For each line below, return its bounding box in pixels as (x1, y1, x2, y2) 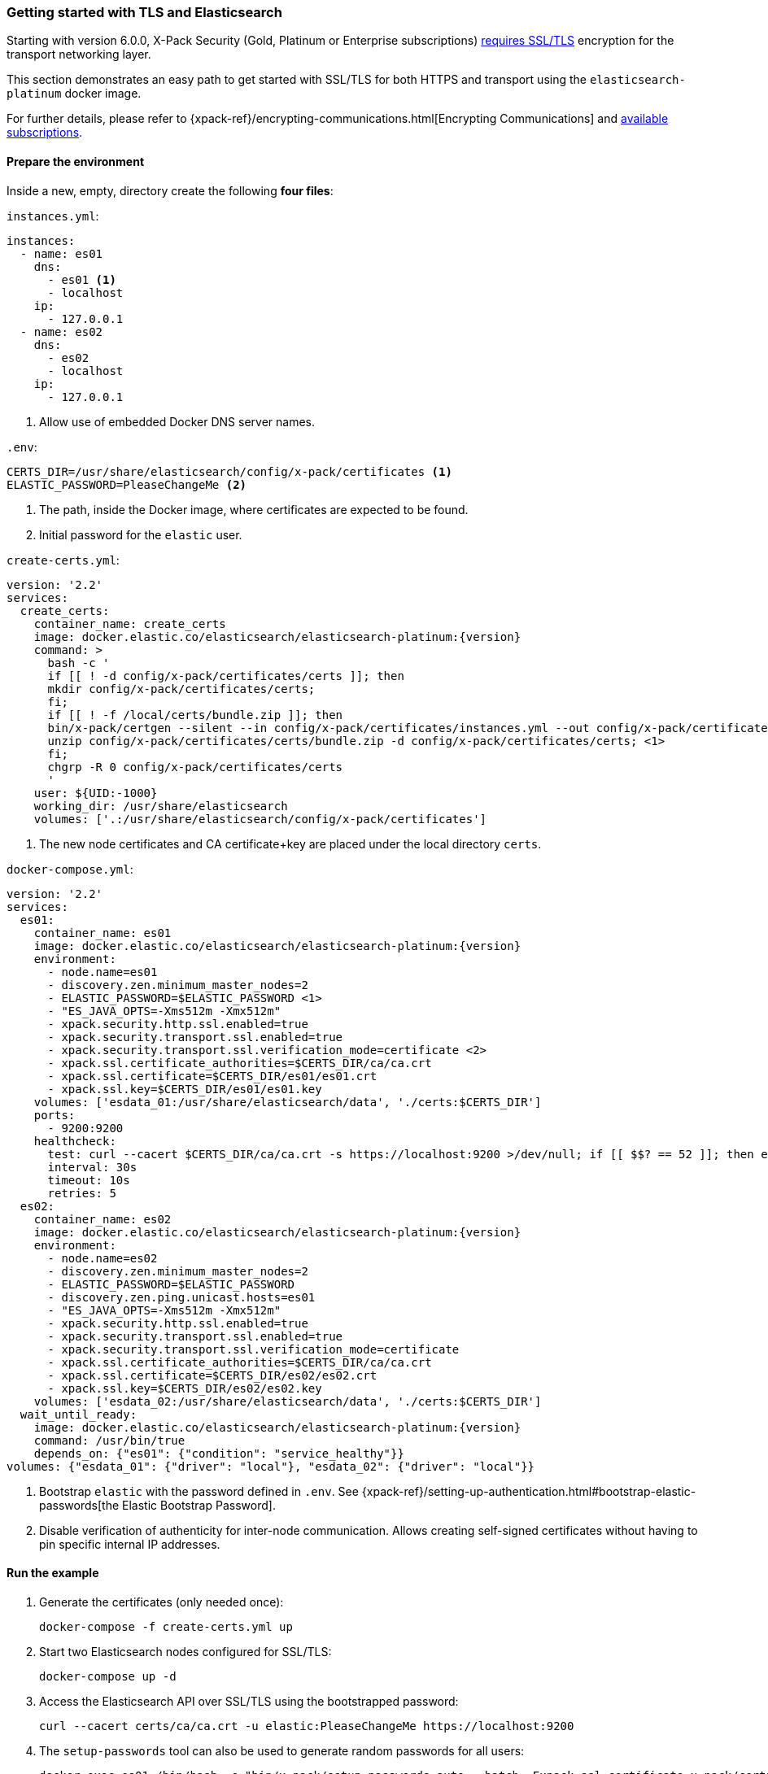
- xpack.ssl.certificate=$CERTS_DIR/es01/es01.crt (47, 1069, 377, 1083)
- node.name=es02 (47, 1251, 158, 1265)
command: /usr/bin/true (33, 1433, 185, 1447)
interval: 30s (47, 1160, 137, 1174)
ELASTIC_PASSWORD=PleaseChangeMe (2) (7, 477, 247, 491)
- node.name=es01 (47, 965, 158, 979)
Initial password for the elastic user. (39, 527, 242, 542)
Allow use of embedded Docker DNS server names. (39, 414, 316, 429)
